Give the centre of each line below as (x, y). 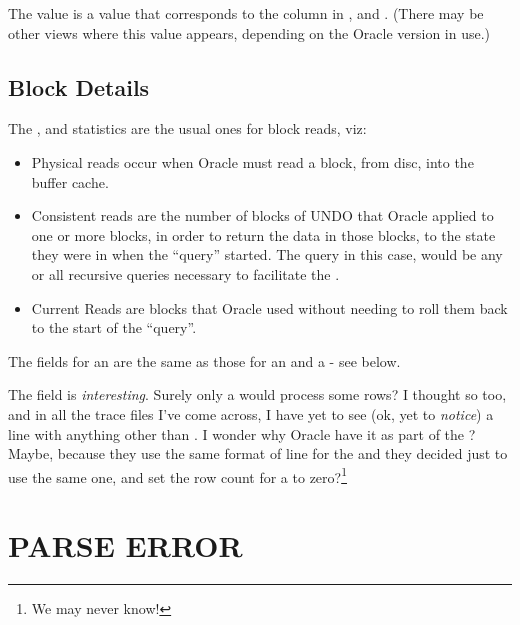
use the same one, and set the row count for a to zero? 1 (178, 475)
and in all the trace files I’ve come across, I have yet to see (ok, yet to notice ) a (251, 413)
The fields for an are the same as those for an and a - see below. (204, 360)
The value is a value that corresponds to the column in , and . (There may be (246, 13)
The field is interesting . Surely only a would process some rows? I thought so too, (257, 394)
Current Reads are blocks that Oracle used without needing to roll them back (269, 307)
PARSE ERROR (125, 545)
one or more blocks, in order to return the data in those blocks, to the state (263, 234)
